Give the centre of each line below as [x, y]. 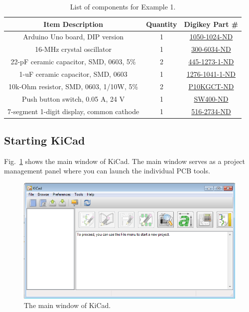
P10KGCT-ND [211, 86]
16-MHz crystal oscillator [73, 49]
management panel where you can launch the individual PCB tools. [107, 171]
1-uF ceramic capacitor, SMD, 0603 [73, 74]
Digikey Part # [211, 24]
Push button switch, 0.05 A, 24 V [73, 98]
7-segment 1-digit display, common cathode [73, 111]
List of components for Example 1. [123, 6]
